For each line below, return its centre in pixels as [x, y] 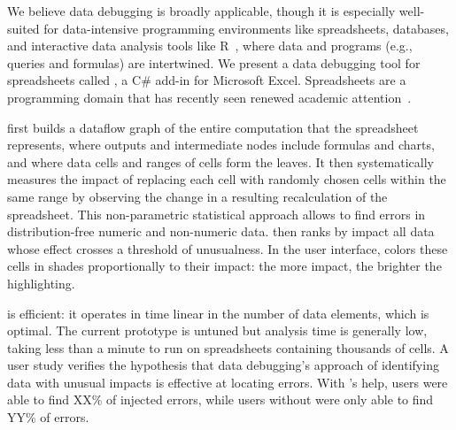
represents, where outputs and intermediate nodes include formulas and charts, [221, 145]
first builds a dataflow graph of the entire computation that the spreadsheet [213, 127]
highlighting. [41, 283]
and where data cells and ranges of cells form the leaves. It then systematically [220, 161]
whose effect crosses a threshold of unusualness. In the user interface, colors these [228, 248]
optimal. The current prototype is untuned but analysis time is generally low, [217, 330]
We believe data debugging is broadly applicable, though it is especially [201, 11]
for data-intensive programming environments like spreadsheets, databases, [246, 28]
